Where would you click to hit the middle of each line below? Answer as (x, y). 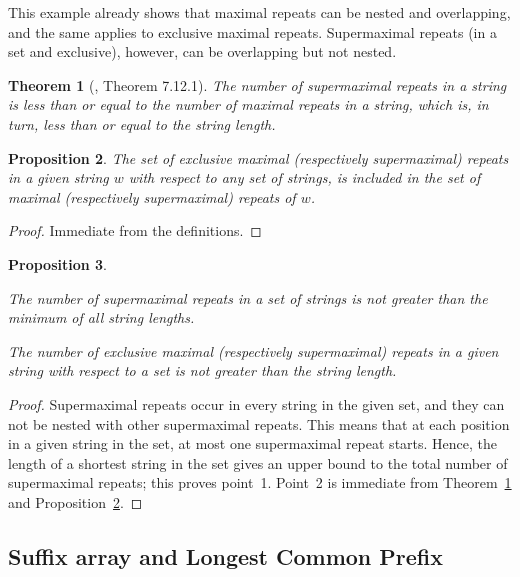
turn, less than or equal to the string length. (142, 123)
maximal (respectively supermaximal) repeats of (152, 196)
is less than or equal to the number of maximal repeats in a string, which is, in (248, 104)
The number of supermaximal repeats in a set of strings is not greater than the (248, 297)
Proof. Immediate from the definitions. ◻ (135, 230)
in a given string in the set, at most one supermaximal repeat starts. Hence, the (253, 443)
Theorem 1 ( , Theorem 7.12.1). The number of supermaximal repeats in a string (257, 84)
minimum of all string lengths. (101, 317)
